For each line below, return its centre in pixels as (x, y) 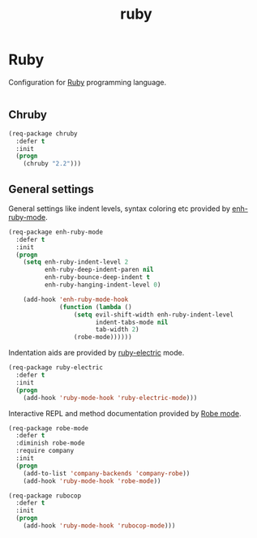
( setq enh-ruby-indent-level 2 (76, 262)
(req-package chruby (43, 133)
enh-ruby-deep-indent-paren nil (99, 270)
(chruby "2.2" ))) (52, 164)
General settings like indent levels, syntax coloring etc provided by (120, 209)
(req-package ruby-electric (56, 368)
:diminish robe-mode (50, 443)
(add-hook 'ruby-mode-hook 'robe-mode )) (92, 481)
